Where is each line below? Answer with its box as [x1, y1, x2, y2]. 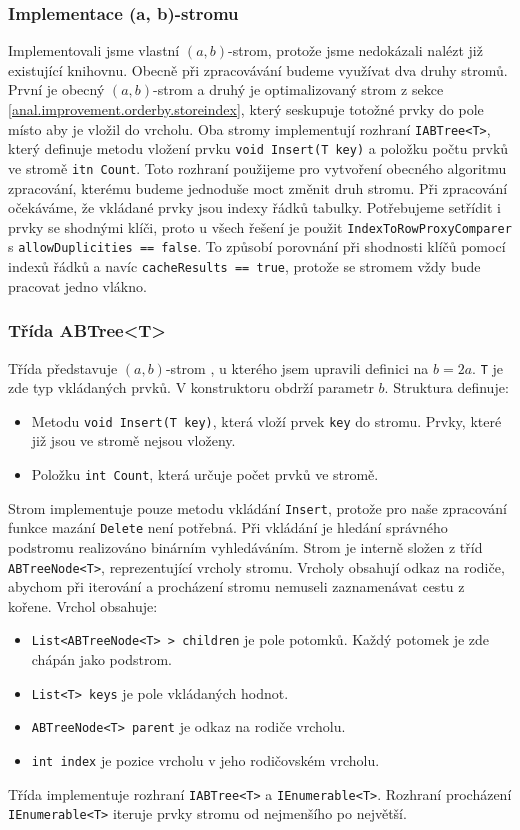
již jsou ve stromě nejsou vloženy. [31, 430, 236, 451]
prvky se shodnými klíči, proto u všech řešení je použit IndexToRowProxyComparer [8, 216, 512, 237]
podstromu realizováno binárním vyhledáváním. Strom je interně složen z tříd [8, 537, 483, 557]
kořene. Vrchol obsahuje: [8, 595, 158, 616]
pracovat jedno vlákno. [8, 275, 147, 296]
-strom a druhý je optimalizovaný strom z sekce [153, 79, 444, 100]
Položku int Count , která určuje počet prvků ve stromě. [31, 464, 379, 485]
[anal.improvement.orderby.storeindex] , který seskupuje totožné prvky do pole [8, 99, 484, 119]
